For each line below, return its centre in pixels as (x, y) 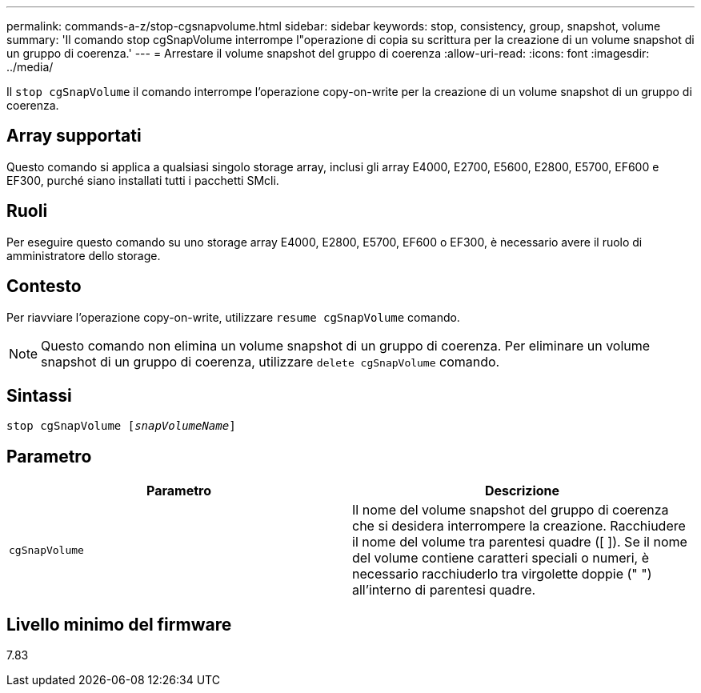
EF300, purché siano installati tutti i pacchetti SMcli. (143, 180)
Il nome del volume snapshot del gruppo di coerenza (511, 510)
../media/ (30, 67)
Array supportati (74, 136)
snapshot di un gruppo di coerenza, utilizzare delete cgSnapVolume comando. (270, 361)
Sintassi (39, 395)
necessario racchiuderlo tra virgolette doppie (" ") (502, 574)
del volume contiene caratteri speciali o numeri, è (501, 558)
